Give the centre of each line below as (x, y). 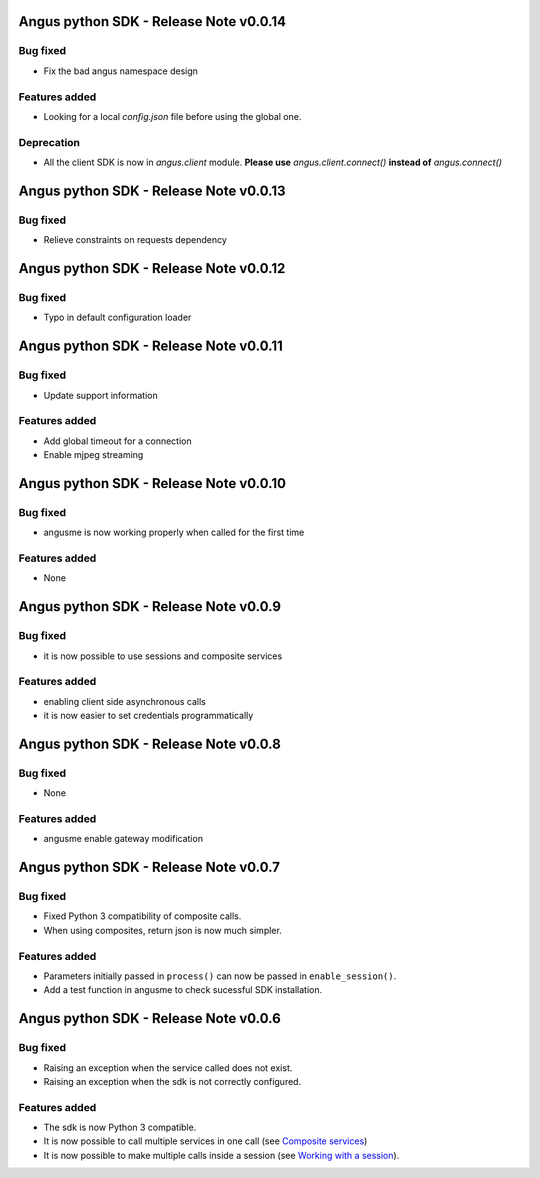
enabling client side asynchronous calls (125, 701)
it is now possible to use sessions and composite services (163, 656)
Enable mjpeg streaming (93, 455)
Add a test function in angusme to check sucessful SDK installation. (183, 990)
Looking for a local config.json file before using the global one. (172, 116)
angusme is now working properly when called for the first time (174, 532)
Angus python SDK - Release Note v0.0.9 (150, 606)
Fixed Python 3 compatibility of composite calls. (142, 916)
